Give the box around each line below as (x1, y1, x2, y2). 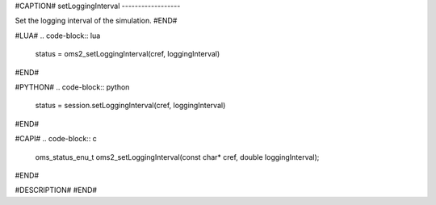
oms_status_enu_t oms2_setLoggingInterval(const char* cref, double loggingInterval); (35, 152, 320, 161)
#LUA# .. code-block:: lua (15, 31, 101, 40)
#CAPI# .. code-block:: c (15, 134, 97, 144)
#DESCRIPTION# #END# (15, 186, 97, 195)
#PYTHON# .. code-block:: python (15, 82, 130, 92)
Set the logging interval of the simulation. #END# (15, 16, 178, 26)
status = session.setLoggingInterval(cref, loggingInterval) (35, 101, 226, 111)
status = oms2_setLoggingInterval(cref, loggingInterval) (35, 49, 220, 59)
